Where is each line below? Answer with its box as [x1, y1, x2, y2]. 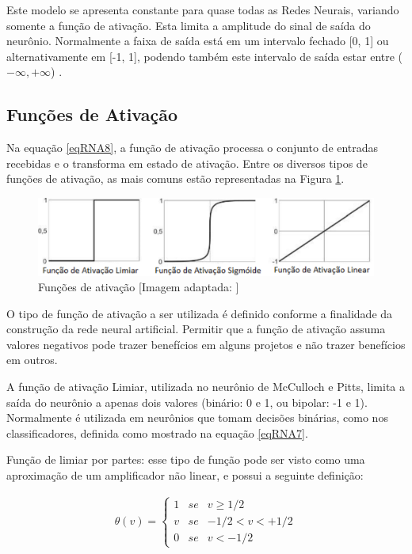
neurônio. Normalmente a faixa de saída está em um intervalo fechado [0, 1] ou [6, 32, 389, 49]
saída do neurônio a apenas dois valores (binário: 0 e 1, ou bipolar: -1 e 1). [6, 393, 368, 410]
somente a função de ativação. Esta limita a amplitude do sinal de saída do [6, 17, 371, 33]
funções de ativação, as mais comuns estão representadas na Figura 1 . [6, 170, 345, 187]
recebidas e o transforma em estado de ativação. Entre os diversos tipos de [6, 154, 368, 171]
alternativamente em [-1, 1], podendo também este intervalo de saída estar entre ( [6, 47, 403, 64]
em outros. [6, 351, 58, 368]
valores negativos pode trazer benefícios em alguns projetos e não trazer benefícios [6, 336, 406, 352]
